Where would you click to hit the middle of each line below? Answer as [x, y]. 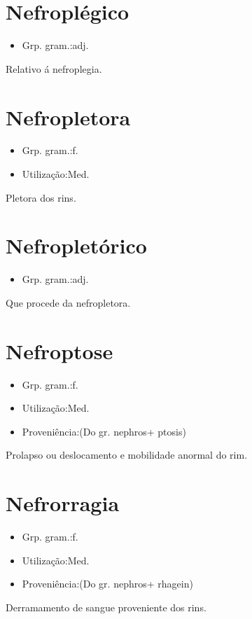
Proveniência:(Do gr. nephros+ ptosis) [104, 431]
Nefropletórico [76, 245]
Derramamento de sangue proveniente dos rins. [106, 607]
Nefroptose [59, 350]
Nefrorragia [63, 503]
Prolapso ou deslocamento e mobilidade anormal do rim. [127, 455]
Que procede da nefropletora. [68, 302]
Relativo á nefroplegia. [54, 68]
